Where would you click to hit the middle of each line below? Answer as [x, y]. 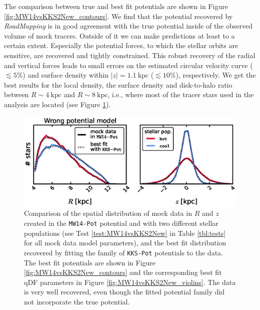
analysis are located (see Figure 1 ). [57, 104]
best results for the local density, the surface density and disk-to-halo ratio [118, 84]
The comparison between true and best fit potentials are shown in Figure [116, 6]
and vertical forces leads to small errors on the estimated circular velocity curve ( [128, 65]
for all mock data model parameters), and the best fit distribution [125, 243]
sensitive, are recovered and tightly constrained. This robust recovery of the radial [130, 55]
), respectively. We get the [216, 75]
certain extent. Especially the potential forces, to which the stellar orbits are [121, 45]
